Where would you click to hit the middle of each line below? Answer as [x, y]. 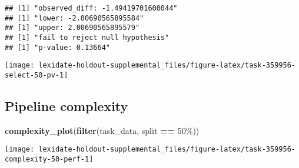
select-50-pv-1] [36, 75]
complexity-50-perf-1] [49, 159]
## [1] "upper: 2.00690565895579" [72, 28]
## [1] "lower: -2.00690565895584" [74, 18]
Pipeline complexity [67, 105]
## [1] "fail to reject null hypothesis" [87, 37]
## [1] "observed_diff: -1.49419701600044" [91, 8]
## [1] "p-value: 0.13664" [57, 47]
